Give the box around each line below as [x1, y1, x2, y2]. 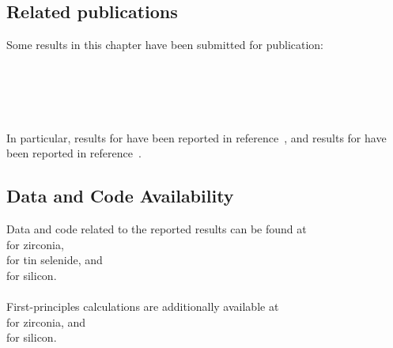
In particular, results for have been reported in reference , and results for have [6, 129, 387, 146]
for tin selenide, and [6, 252, 103, 268]
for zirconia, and [6, 313, 86, 330]
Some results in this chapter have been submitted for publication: [6, 36, 324, 53]
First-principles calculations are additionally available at [6, 298, 279, 315]
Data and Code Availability [6, 183, 234, 208]
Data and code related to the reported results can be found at [6, 221, 307, 237]
